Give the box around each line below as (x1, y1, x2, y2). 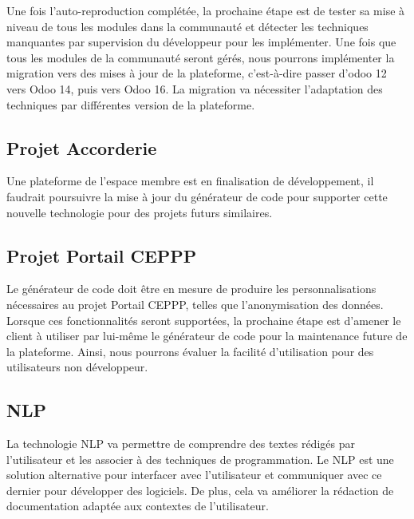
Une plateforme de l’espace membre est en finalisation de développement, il (6, 172, 374, 189)
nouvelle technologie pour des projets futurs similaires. (6, 204, 273, 220)
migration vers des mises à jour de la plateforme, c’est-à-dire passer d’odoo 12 (6, 65, 387, 81)
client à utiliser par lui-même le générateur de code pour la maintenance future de (6, 327, 408, 344)
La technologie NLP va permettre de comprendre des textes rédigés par (6, 435, 355, 452)
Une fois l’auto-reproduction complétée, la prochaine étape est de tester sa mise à (6, 2, 405, 18)
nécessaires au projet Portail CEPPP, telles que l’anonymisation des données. (6, 295, 384, 312)
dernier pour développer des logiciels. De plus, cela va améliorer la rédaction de (6, 481, 394, 498)
